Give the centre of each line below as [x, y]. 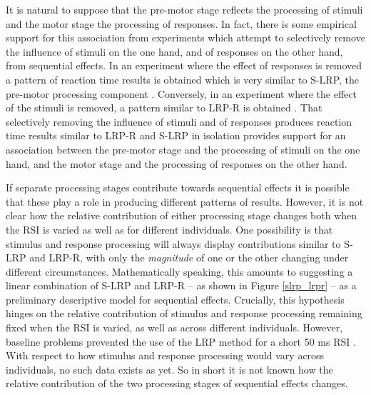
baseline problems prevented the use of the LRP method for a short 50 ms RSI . [181, 341]
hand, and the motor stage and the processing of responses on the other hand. [177, 163]
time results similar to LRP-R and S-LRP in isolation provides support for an [176, 135]
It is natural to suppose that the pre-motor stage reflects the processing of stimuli [184, 9]
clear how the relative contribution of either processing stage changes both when [182, 215]
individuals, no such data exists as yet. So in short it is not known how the [169, 369]
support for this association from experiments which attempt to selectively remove [185, 37]
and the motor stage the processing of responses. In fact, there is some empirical [181, 23]
